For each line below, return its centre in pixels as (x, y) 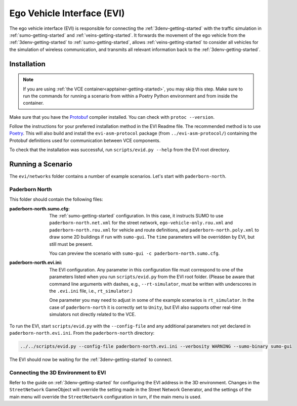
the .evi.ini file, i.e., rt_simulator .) (91, 291)
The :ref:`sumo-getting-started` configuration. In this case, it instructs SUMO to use (136, 216)
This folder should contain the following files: (56, 199)
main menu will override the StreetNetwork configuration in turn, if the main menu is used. (105, 396)
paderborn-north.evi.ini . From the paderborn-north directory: (82, 333)
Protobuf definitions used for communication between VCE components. (85, 140)
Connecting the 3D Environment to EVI (58, 373)
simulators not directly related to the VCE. (93, 314)
